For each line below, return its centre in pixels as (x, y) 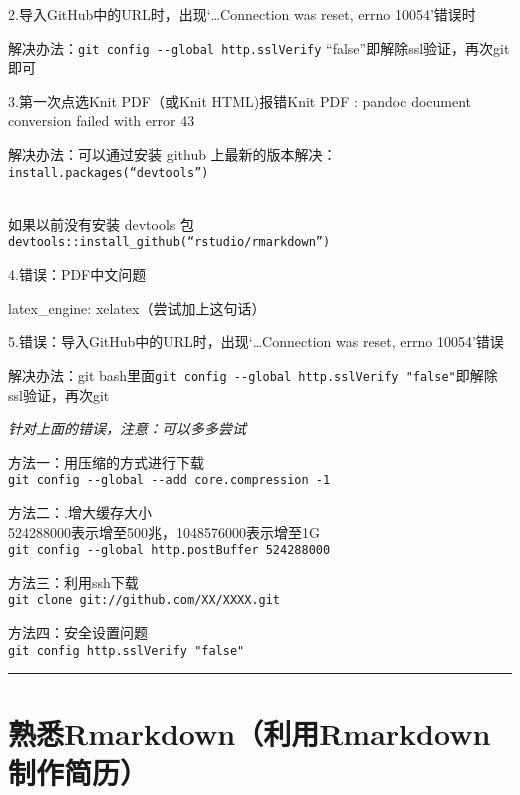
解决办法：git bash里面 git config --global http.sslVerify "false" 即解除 (253, 374)
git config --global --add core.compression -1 (169, 480)
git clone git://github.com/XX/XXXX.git (144, 600)
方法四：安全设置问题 (78, 632)
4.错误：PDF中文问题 (77, 274)
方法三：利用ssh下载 (73, 581)
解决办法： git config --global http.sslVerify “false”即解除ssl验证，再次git (259, 47)
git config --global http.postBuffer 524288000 (169, 550)
